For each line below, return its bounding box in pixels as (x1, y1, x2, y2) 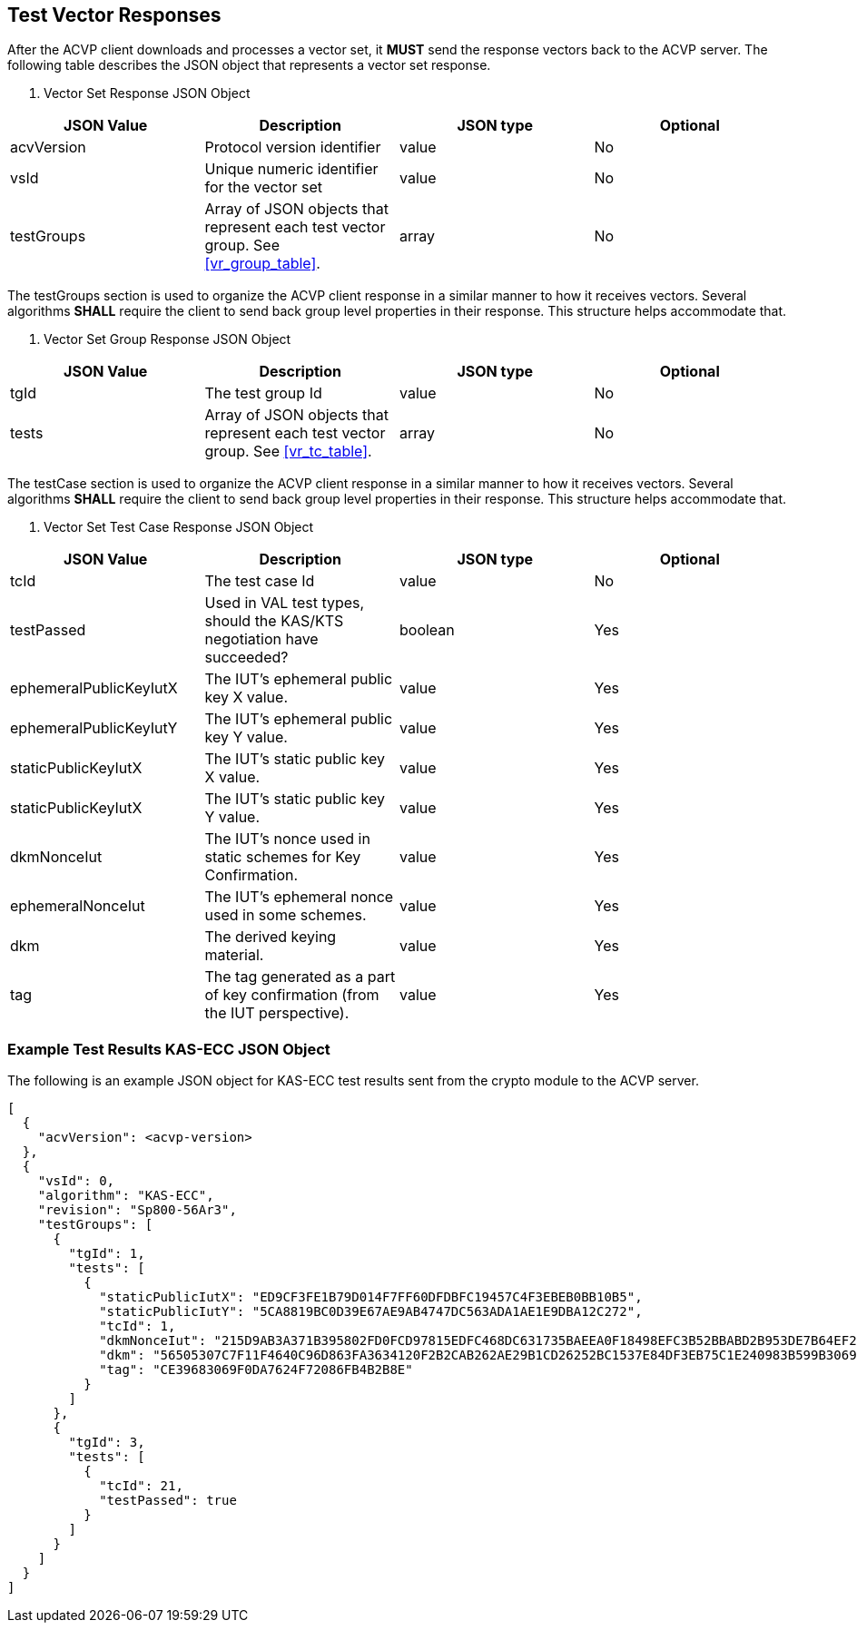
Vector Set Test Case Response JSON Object (44, 519, 314, 535)
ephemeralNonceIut (10, 897, 145, 916)
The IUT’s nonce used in (204, 830, 370, 849)
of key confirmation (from (204, 986, 379, 1005)
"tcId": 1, (99, 1319, 176, 1334)
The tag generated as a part (204, 967, 396, 987)
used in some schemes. (204, 906, 367, 925)
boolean (399, 621, 455, 640)
